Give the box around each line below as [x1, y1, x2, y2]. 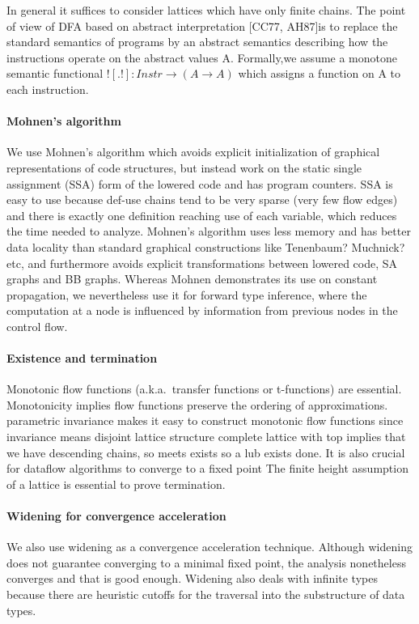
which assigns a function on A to [238, 65, 401, 82]
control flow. [6, 317, 68, 334]
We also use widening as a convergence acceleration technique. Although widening [6, 538, 413, 555]
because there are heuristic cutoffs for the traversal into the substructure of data [6, 586, 405, 603]
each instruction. [6, 80, 89, 97]
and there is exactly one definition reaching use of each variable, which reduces [6, 206, 397, 223]
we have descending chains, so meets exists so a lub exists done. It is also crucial [6, 444, 405, 461]
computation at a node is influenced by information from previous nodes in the [6, 302, 398, 319]
